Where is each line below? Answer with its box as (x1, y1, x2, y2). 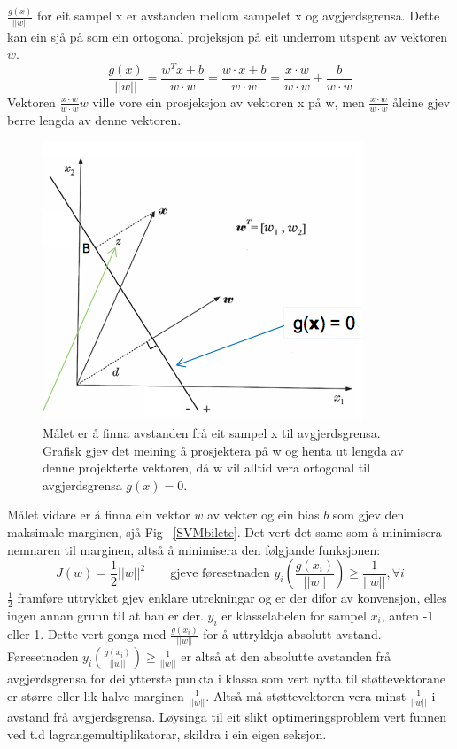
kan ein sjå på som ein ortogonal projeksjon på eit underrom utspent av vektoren (7, 27, 448, 45)
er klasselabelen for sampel (221, 605, 367, 624)
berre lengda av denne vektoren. (7, 110, 182, 129)
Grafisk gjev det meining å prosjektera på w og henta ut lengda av (43, 441, 404, 459)
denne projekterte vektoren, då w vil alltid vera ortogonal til (43, 458, 371, 477)
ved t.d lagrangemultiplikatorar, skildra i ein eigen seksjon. (7, 724, 327, 743)
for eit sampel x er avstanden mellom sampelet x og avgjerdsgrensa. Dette (37, 6, 440, 25)
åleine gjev (392, 92, 451, 111)
